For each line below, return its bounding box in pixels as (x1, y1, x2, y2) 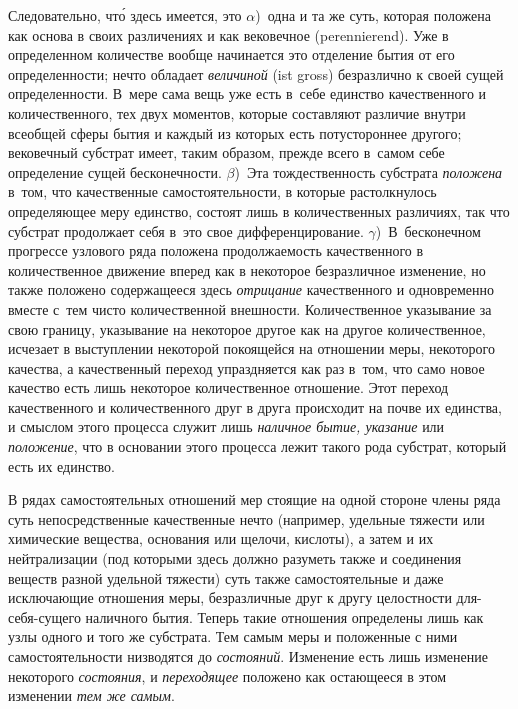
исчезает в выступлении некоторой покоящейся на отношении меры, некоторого (8, 338, 496, 359)
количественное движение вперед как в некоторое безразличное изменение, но (8, 259, 486, 280)
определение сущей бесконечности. (8, 161, 222, 182)
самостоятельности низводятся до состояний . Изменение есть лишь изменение (8, 646, 488, 666)
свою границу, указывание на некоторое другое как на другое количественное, (8, 318, 486, 339)
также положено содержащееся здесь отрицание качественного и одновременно (8, 279, 494, 300)
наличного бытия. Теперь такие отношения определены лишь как (85, 606, 484, 627)
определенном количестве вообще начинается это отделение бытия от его (8, 44, 455, 65)
